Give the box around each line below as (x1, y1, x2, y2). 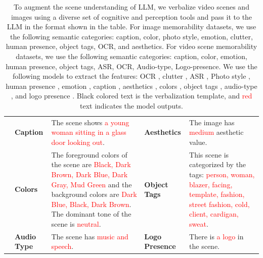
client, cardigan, (189, 209, 239, 219)
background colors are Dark (51, 189, 137, 199)
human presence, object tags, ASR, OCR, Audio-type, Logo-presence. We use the (6, 61, 257, 71)
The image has (189, 117, 235, 127)
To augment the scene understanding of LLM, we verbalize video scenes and (14, 2, 249, 12)
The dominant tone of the (51, 209, 131, 219)
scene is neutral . (51, 218, 101, 229)
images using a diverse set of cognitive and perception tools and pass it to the (11, 11, 252, 22)
